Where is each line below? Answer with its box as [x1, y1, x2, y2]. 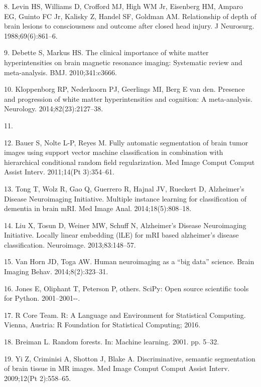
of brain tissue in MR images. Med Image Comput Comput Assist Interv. [4, 363, 230, 373]
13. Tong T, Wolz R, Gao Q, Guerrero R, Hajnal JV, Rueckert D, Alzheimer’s [4, 183, 244, 193]
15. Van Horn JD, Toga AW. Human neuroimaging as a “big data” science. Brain [4, 256, 254, 267]
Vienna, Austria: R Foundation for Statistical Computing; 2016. [4, 319, 201, 330]
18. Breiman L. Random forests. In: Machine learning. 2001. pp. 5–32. [4, 336, 219, 347]
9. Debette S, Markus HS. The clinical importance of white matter [4, 47, 209, 58]
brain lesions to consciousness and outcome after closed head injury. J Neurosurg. [4, 21, 254, 31]
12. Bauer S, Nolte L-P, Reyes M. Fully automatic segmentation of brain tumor [4, 137, 248, 147]
